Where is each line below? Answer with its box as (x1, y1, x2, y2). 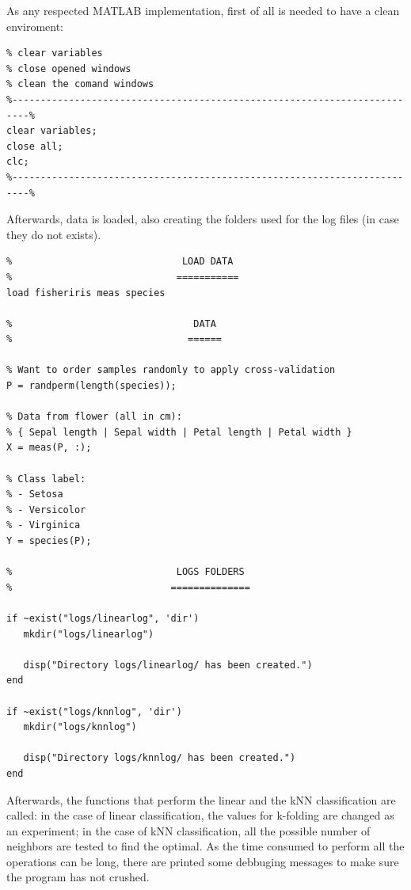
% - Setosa (6, 489, 63, 500)
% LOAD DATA (6, 256, 234, 268)
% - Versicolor (6, 504, 86, 515)
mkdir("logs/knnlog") (23, 721, 137, 733)
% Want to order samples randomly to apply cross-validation (6, 364, 336, 376)
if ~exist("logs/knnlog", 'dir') (6, 706, 182, 717)
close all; (6, 140, 63, 152)
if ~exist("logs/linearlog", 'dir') (6, 612, 200, 624)
